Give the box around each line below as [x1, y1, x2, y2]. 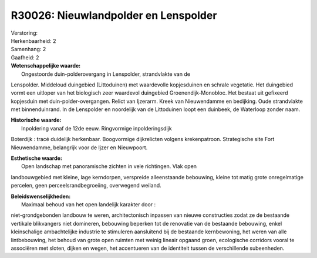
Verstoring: [11, 29, 38, 36]
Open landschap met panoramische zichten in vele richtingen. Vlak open [21, 163, 197, 170]
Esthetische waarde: [11, 155, 63, 162]
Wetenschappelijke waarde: [11, 62, 81, 69]
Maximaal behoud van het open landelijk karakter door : [21, 200, 156, 208]
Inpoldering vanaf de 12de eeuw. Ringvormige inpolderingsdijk [21, 125, 173, 132]
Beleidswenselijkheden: [11, 193, 71, 200]
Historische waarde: [11, 116, 62, 123]
